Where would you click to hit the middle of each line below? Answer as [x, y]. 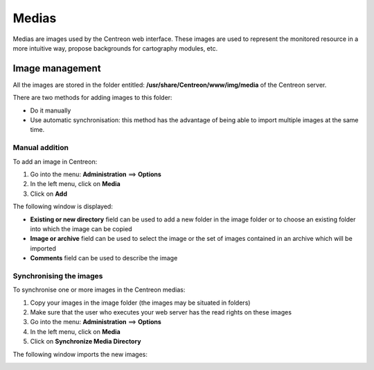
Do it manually [51, 110]
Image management [57, 68]
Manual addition [41, 148]
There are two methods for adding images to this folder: [92, 98]
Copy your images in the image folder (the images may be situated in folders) [140, 303]
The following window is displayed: [63, 207]
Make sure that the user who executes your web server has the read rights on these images [161, 312]
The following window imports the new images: [80, 354]
